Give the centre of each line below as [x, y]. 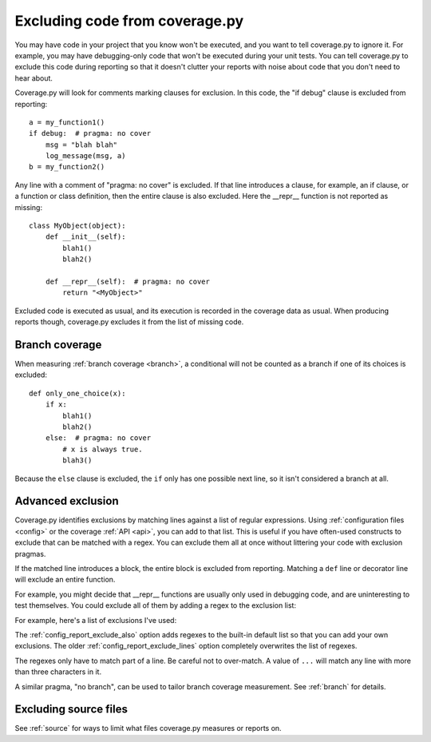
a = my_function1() [67, 122]
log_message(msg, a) [85, 156]
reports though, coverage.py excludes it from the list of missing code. [129, 322]
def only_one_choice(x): [77, 393]
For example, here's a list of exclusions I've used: [96, 620]
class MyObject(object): [77, 226]
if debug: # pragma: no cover [90, 133]
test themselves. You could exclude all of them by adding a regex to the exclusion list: [156, 605]
